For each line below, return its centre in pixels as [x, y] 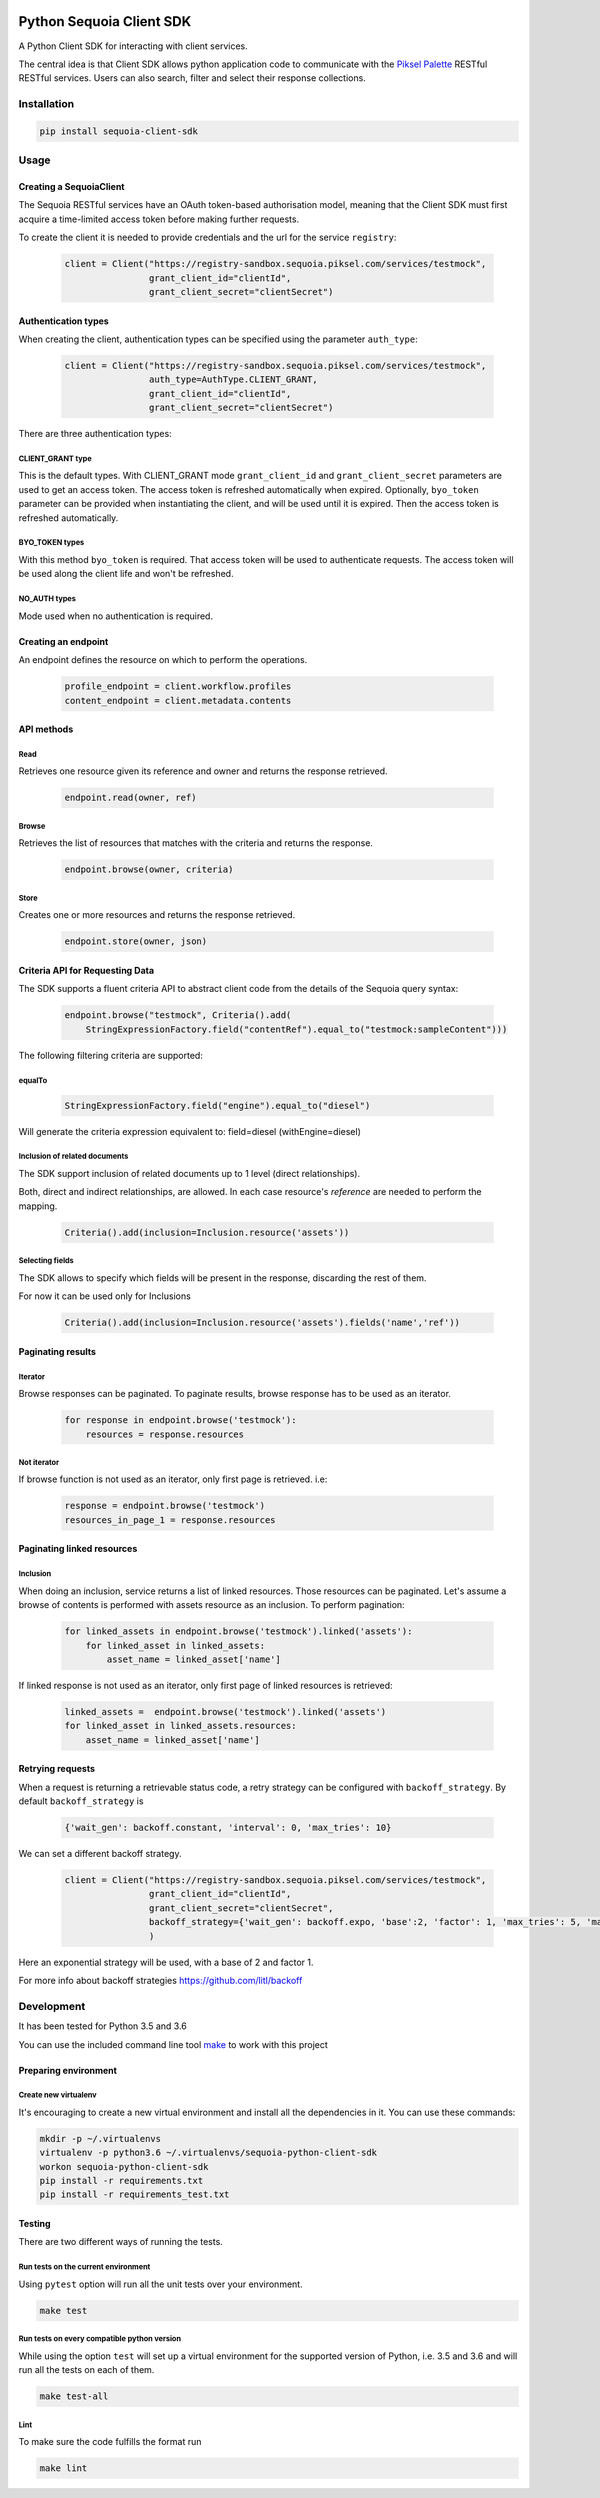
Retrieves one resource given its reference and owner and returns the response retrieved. [203, 771]
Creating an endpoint [63, 641]
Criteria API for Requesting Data [86, 970]
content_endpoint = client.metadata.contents [178, 700]
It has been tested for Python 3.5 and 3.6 [102, 2026]
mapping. [38, 1206]
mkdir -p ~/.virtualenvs [100, 2138]
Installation [46, 104]
